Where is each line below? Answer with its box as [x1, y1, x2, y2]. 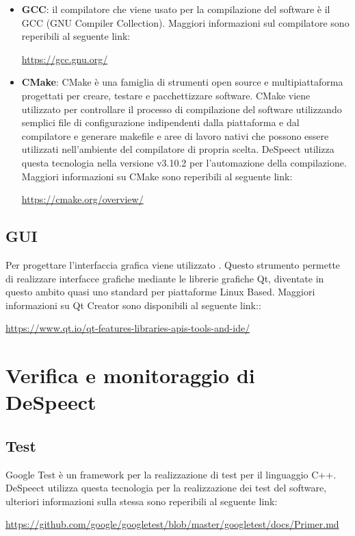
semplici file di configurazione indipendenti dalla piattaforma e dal [21, 115, 300, 130]
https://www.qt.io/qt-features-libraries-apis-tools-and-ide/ [5, 321, 250, 335]
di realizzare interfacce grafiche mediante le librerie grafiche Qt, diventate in [5, 271, 324, 285]
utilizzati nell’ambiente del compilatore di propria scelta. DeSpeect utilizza [21, 142, 334, 156]
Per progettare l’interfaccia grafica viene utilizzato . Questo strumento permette [5, 257, 341, 271]
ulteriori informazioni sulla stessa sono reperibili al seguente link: [5, 494, 278, 508]
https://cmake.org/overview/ [21, 192, 144, 206]
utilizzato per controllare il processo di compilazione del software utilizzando [21, 101, 342, 116]
